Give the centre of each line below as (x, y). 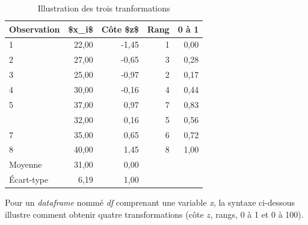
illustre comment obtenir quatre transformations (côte (104, 214)
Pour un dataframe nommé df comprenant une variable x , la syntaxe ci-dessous (150, 202)
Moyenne (26, 164)
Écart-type (29, 179)
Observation (35, 29)
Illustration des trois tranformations (104, 8)
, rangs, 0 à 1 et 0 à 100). (257, 214)
